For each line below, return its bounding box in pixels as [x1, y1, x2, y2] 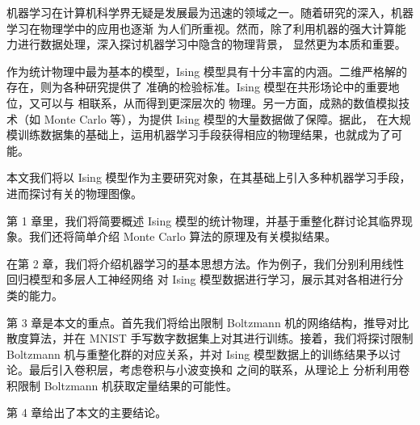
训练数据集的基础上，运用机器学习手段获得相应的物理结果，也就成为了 [17, 126, 391, 143]
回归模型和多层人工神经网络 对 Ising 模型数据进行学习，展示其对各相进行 [6, 271, 393, 288]
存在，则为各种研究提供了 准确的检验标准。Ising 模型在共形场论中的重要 [6, 78, 388, 95]
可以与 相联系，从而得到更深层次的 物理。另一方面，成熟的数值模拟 [40, 94, 399, 111]
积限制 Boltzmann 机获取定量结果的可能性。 [6, 377, 238, 393]
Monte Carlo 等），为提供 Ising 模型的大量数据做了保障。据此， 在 [44, 110, 388, 127]
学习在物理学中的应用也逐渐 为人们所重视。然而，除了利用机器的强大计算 [6, 19, 395, 36]
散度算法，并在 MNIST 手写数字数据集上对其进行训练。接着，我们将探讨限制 [6, 330, 414, 347]
